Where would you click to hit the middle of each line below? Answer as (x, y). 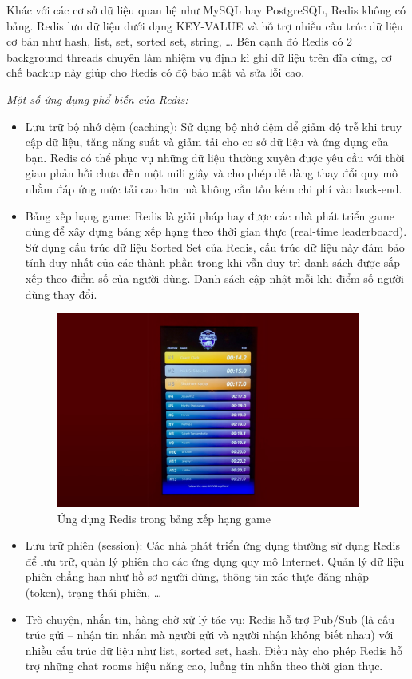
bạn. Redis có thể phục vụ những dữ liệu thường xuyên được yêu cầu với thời (215, 157)
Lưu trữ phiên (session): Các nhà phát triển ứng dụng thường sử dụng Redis (212, 545)
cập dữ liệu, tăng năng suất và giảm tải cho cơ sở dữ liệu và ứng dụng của (207, 142)
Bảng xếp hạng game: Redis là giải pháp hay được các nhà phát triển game (210, 215)
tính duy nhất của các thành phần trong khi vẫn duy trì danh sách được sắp (213, 262)
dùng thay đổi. (61, 294)
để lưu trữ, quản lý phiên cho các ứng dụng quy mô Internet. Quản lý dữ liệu (215, 560)
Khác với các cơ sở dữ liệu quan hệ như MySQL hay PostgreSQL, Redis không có (206, 10)
